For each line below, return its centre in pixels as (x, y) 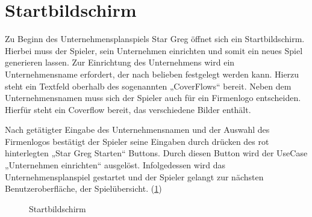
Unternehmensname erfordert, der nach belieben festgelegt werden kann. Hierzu (152, 74)
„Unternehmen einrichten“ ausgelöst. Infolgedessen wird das (115, 165)
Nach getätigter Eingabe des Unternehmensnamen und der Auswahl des (137, 130)
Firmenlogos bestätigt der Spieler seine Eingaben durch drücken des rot (137, 141)
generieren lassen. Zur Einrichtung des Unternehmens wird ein (120, 62)
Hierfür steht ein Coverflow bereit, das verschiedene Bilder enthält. (128, 109)
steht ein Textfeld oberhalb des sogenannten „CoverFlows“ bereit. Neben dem (148, 86)
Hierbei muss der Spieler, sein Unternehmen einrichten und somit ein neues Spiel (154, 50)
